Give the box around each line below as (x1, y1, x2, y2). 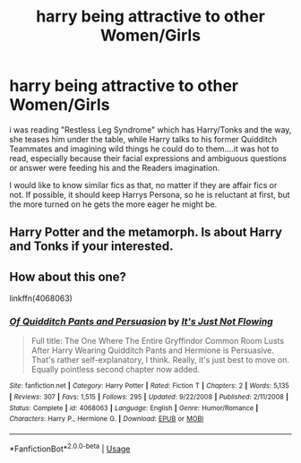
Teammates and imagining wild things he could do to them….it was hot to (9, 143, 279, 154)
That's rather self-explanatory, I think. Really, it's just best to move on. (30, 355, 289, 365)
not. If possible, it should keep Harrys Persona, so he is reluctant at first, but (9, 189, 290, 200)
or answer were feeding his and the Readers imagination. (9, 162, 220, 173)
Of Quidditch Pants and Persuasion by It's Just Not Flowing (9, 315, 273, 328)
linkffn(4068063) (9, 293, 73, 304)
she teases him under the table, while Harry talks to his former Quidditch (9, 133, 278, 144)
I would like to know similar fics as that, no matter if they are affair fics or (9, 179, 278, 190)
